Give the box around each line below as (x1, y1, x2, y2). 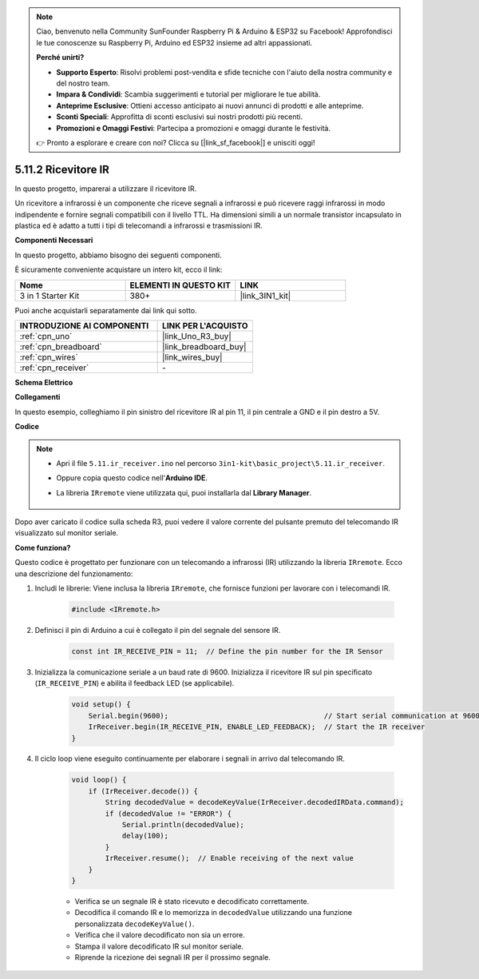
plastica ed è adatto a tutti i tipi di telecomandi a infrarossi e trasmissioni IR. (14, 221, 263, 230)
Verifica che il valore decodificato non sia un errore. (74, 930, 245, 940)
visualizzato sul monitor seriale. (14, 528, 119, 538)
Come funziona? (14, 543, 71, 552)
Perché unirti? (36, 53, 85, 62)
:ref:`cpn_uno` (19, 330, 73, 341)
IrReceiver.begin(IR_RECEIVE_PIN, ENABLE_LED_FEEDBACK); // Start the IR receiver (88, 722, 426, 731)
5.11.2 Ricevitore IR (14, 162, 109, 176)
